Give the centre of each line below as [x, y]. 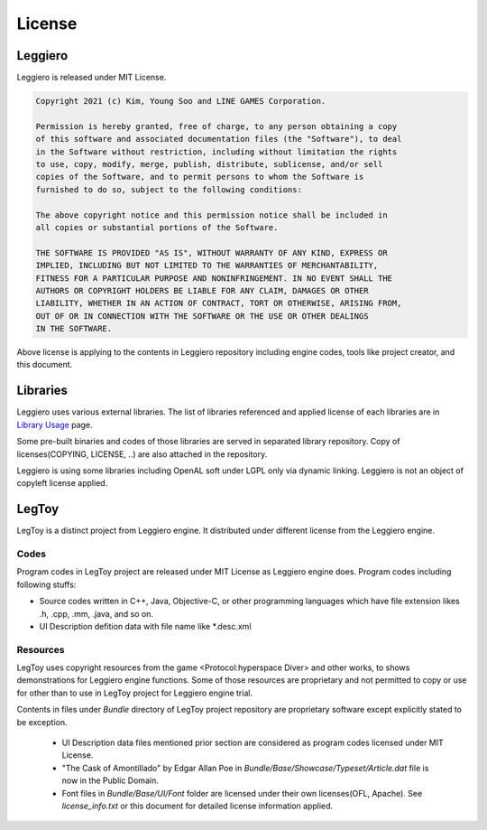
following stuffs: [46, 584]
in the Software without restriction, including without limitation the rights [216, 152]
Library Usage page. [55, 424]
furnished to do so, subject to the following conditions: [169, 189]
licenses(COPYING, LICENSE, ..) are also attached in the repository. [142, 454]
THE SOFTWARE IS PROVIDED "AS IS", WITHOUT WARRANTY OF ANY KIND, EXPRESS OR [211, 252]
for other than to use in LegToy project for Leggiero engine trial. [134, 693]
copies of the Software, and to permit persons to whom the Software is [200, 177]
